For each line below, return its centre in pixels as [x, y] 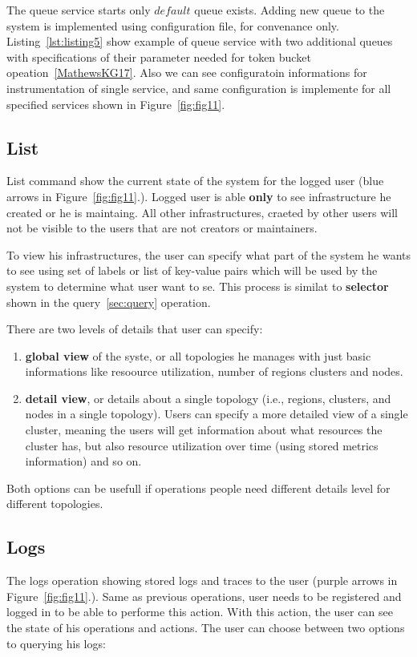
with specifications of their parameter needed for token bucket [159, 56]
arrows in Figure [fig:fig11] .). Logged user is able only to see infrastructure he [199, 196]
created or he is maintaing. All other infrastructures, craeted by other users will [202, 212]
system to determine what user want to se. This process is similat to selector [198, 286]
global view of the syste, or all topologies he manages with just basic [198, 355]
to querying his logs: [56, 643]
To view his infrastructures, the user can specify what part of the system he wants [208, 254]
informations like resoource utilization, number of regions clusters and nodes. [214, 371]
